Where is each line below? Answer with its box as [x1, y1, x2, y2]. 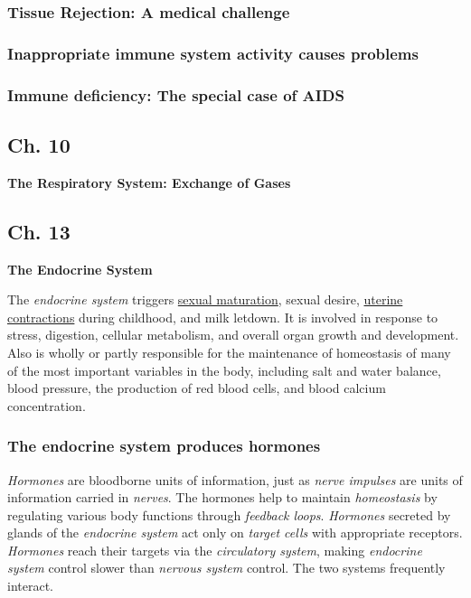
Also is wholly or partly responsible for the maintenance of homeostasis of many [7, 342, 451, 361]
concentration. [7, 396, 86, 415]
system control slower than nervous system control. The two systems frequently [7, 558, 446, 577]
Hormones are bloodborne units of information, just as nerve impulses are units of [7, 470, 463, 489]
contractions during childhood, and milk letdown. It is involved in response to [7, 307, 438, 326]
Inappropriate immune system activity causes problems [7, 42, 419, 64]
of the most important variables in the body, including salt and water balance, [7, 360, 441, 379]
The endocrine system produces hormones [7, 434, 321, 457]
